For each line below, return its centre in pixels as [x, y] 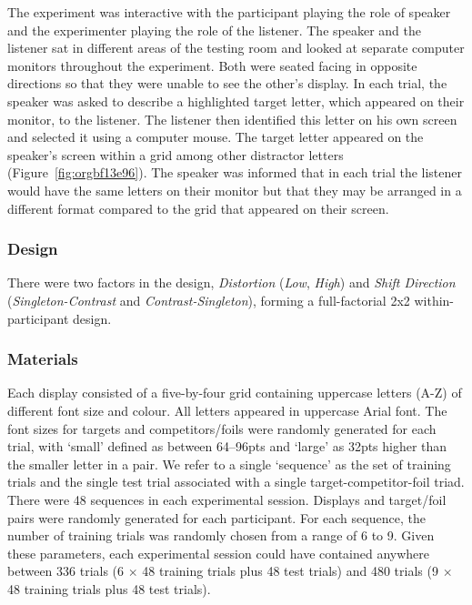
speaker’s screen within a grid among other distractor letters [176, 154]
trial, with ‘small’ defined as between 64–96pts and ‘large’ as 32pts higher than [227, 446]
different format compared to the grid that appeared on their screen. [198, 208]
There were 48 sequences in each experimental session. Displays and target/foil [227, 499]
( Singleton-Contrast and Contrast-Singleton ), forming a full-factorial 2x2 [209, 300]
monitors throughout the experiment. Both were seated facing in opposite [212, 65]
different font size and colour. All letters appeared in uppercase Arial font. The [227, 410]
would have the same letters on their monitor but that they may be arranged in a [235, 190]
